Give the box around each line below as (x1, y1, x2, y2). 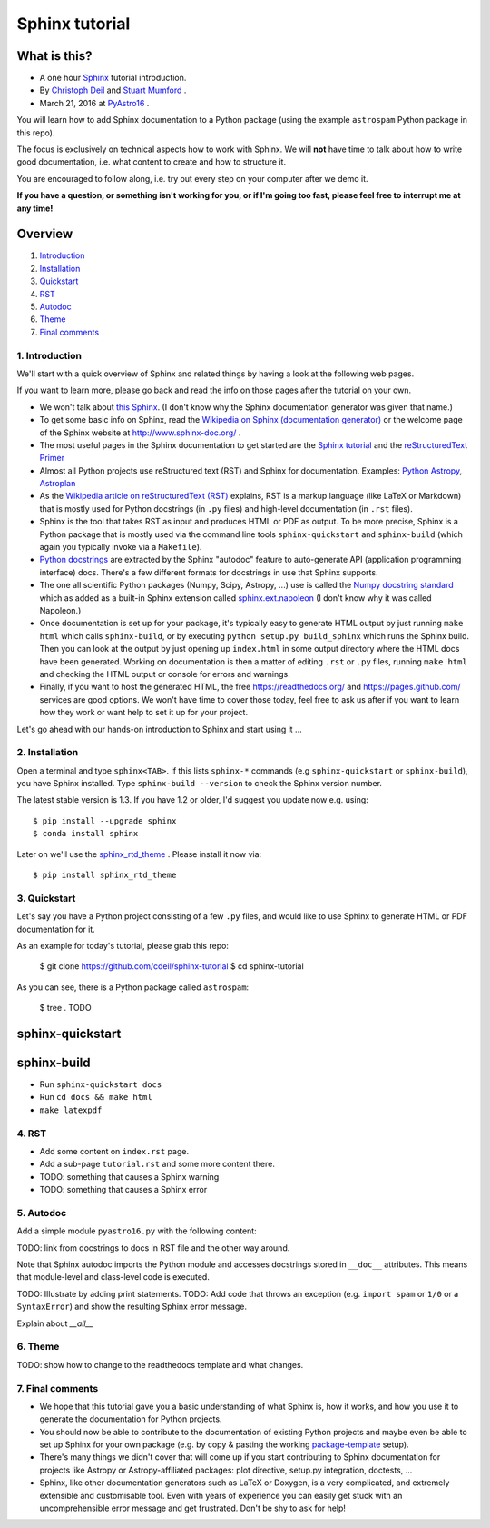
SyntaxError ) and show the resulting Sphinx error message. (16, 1301, 248, 1313)
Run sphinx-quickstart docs (39, 1079, 162, 1090)
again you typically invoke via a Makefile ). (39, 542, 202, 553)
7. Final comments (16, 1382, 99, 1394)
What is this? (16, 48, 93, 64)
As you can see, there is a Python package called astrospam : (16, 982, 250, 993)
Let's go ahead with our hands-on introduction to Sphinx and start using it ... (16, 724, 303, 734)
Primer (39, 453, 65, 464)
